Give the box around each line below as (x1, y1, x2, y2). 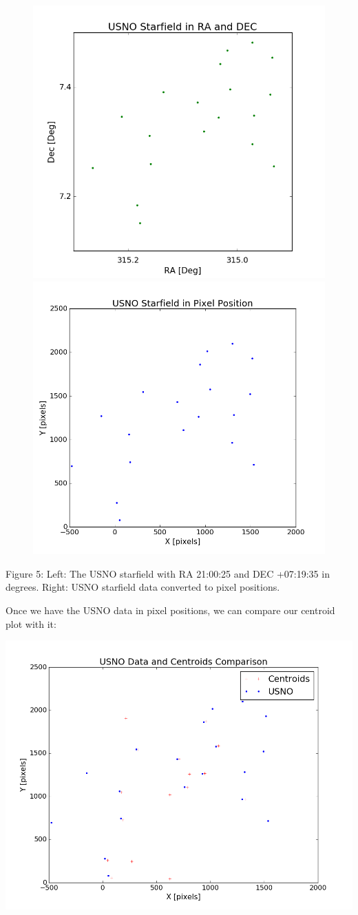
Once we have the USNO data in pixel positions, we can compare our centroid (6, 602, 335, 617)
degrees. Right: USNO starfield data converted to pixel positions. (6, 580, 280, 594)
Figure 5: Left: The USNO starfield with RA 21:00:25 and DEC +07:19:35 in (6, 566, 330, 580)
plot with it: (6, 616, 56, 631)
